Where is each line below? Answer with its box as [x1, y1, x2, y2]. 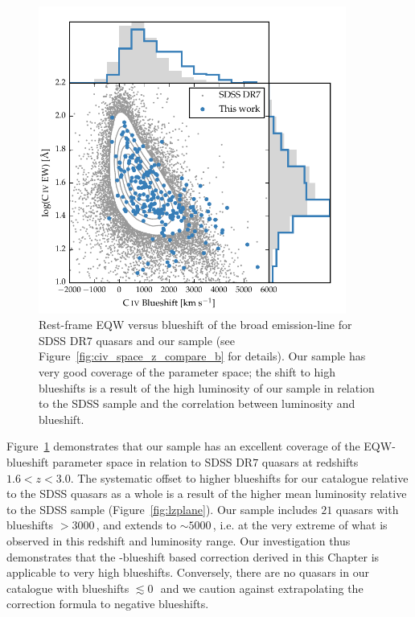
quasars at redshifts [261, 453, 359, 470]
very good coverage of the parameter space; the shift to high [39, 363, 335, 380]
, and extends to [96, 516, 177, 533]
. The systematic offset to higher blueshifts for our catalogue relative [70, 469, 409, 486]
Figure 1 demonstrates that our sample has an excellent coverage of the [6, 438, 360, 455]
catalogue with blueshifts [6, 579, 129, 596]
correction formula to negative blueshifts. [6, 595, 209, 612]
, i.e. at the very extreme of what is [212, 516, 388, 533]
